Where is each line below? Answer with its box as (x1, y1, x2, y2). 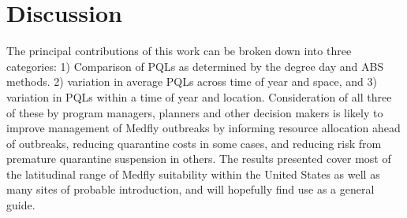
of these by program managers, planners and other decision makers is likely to (6, 104, 383, 120)
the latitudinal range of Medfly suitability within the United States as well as (6, 165, 380, 182)
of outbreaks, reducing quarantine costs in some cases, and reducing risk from (6, 135, 382, 151)
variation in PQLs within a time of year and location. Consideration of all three (6, 88, 392, 105)
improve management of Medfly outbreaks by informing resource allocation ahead (6, 120, 401, 136)
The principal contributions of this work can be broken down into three (6, 42, 352, 59)
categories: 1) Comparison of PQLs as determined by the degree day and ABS (6, 57, 384, 74)
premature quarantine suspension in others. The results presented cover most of (6, 150, 391, 167)
